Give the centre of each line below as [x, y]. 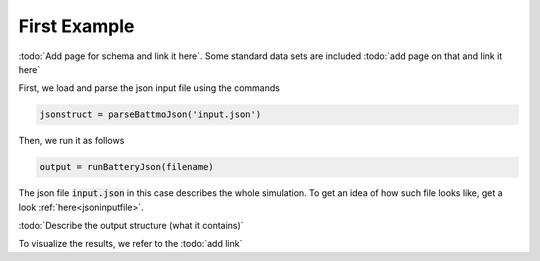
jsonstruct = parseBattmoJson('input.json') [150, 114]
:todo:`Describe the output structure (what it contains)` [131, 226]
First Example [76, 26]
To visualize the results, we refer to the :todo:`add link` [130, 244]
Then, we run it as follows [71, 141]
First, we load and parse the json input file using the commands [149, 88]
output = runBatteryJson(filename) [126, 167]
